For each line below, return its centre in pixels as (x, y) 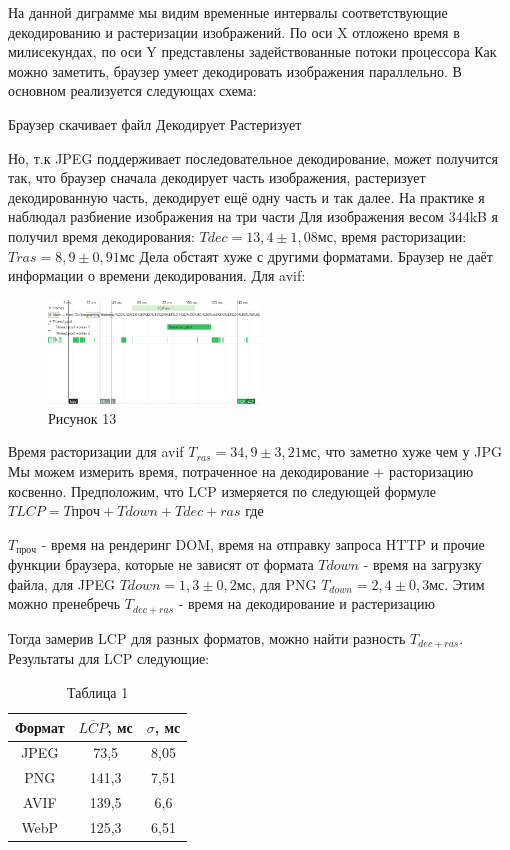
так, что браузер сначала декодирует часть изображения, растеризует (217, 177)
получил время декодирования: (101, 235)
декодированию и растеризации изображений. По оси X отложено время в (234, 31)
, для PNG (284, 583)
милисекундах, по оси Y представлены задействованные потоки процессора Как (252, 51)
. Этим (464, 583)
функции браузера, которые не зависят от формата (161, 564)
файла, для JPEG (61, 583)
